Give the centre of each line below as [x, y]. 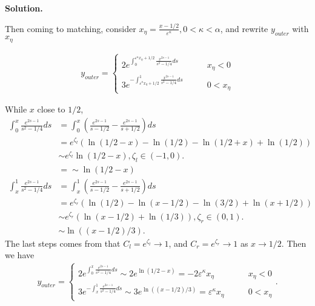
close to [51, 109]
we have [20, 255]
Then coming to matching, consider [71, 28]
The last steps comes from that [63, 243]
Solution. [24, 8]
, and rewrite [244, 28]
